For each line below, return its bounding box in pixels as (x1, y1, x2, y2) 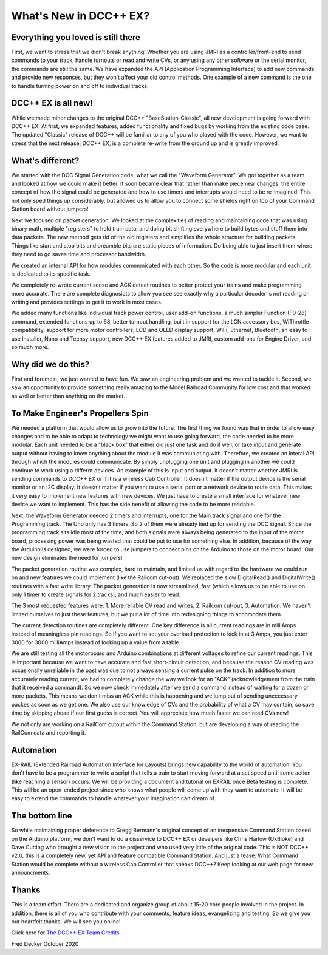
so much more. (11, 344, 49, 351)
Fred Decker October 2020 (11, 940, 79, 947)
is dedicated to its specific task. (11, 270, 91, 277)
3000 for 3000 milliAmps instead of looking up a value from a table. (11, 639, 181, 646)
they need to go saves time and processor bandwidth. (11, 251, 146, 258)
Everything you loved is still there (11, 32, 141, 42)
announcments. (11, 869, 50, 877)
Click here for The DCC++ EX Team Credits (11, 929, 120, 936)
